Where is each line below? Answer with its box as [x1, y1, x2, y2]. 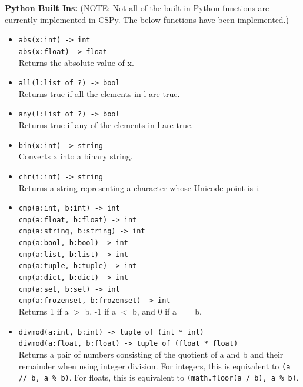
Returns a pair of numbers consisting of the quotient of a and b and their [18, 348, 284, 360]
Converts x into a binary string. [18, 150, 133, 162]
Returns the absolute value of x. [18, 56, 134, 68]
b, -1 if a [85, 305, 116, 317]
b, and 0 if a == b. [132, 305, 202, 317]
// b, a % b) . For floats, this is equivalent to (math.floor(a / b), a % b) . [18, 371, 299, 383]
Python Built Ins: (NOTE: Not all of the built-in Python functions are [5, 2, 269, 14]
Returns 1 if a [18, 305, 69, 317]
